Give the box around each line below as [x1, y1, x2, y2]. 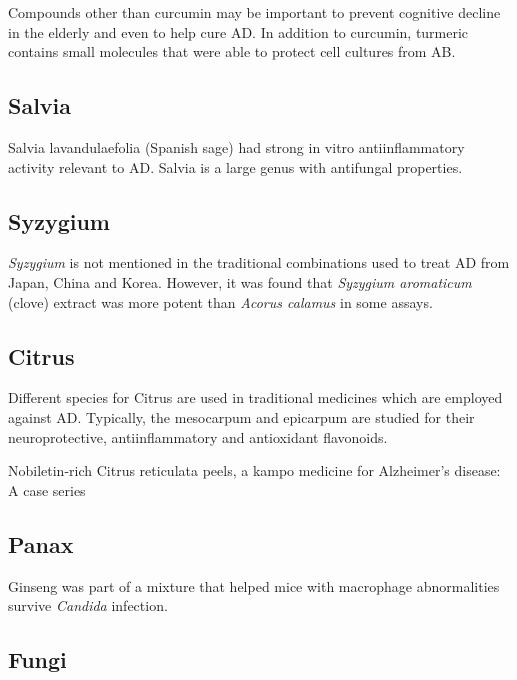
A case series [8, 479, 86, 500]
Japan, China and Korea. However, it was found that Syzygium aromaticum [8, 271, 472, 292]
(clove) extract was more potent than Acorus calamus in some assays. [8, 291, 433, 312]
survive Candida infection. [8, 595, 168, 616]
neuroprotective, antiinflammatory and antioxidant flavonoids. [8, 426, 388, 447]
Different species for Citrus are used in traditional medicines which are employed [8, 387, 503, 408]
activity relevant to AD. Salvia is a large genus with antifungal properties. [8, 156, 463, 177]
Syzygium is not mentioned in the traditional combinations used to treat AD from [8, 252, 510, 273]
